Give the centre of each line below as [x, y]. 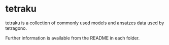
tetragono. [16, 28]
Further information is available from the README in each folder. [73, 38]
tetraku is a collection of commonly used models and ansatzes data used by [85, 23]
